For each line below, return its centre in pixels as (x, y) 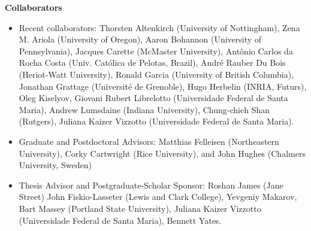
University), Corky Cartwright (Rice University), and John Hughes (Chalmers (162, 153)
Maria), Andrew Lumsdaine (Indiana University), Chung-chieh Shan (144, 109)
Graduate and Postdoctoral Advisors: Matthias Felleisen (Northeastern (149, 141)
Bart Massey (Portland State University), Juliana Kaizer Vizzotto (140, 208)
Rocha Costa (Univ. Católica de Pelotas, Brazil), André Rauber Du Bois (152, 63)
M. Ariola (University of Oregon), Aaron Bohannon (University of (140, 39)
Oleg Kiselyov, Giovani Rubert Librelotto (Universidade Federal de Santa (153, 98)
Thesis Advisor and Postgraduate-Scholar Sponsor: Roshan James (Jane (151, 185)
